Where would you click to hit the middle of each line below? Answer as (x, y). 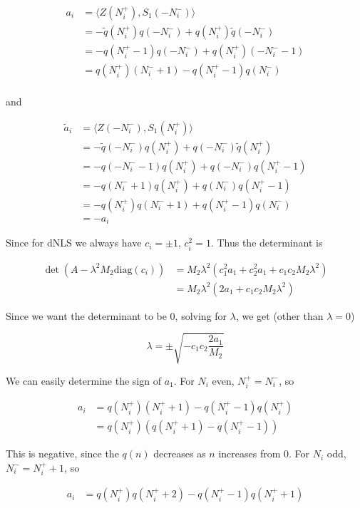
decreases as (180, 453)
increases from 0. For (264, 453)
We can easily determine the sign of (83, 380)
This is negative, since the (62, 453)
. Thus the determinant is (267, 243)
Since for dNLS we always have (74, 243)
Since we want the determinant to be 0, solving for (117, 315)
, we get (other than (279, 315)
